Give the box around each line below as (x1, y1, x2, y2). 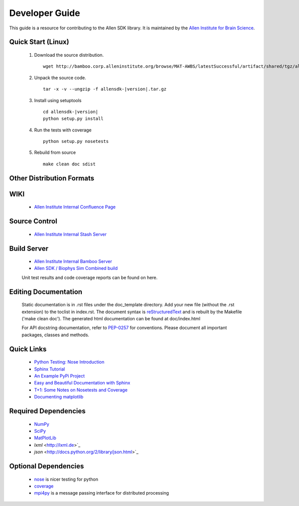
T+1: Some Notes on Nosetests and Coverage (34, 386, 128, 393)
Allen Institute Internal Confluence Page (34, 204, 116, 210)
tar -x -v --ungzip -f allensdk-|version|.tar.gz (43, 86, 167, 92)
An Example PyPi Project (34, 373, 85, 379)
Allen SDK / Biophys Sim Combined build (34, 265, 118, 271)
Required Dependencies (9, 407, 86, 415)
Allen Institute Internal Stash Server (34, 231, 107, 237)
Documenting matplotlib (34, 394, 84, 400)
